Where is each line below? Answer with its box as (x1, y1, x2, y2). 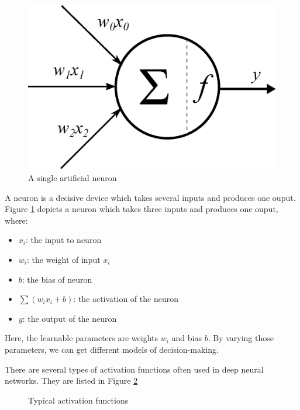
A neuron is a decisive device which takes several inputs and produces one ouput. (5, 191, 296, 203)
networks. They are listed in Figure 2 (5, 374, 138, 387)
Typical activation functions (28, 394, 129, 406)
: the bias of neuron (22, 273, 92, 285)
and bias (171, 332, 202, 344)
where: (5, 214, 28, 226)
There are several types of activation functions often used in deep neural (5, 363, 264, 375)
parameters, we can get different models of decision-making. (5, 343, 219, 355)
